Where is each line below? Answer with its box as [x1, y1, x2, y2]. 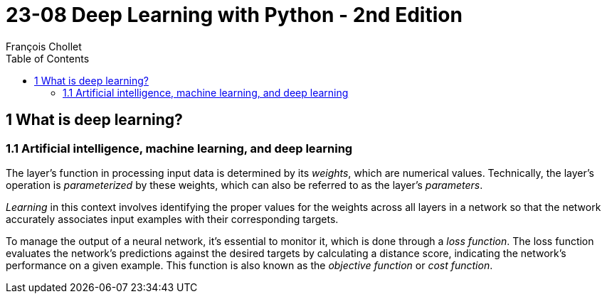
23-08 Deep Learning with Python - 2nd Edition [6, 3, 463, 27]
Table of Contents [6, 52, 90, 65]
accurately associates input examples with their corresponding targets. [6, 212, 339, 225]
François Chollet [6, 40, 82, 53]
